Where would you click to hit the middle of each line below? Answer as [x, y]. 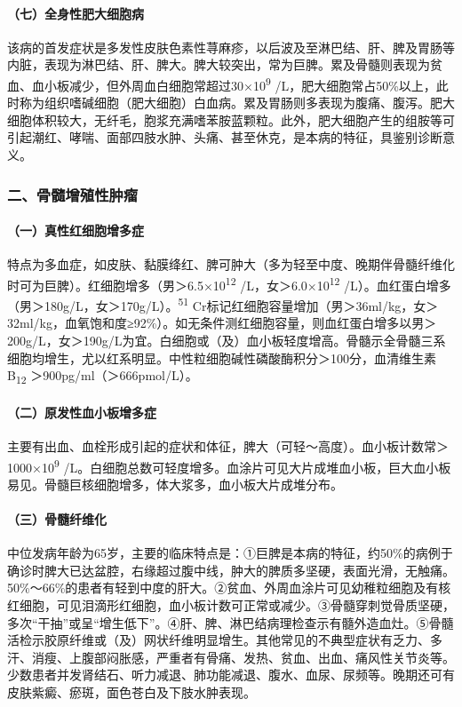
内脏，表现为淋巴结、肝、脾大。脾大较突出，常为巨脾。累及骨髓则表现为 [219, 64]
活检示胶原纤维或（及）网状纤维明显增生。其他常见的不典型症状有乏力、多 [225, 640]
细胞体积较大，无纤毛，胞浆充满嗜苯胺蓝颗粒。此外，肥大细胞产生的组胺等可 [231, 119]
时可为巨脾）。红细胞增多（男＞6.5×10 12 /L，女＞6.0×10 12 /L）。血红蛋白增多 [229, 283]
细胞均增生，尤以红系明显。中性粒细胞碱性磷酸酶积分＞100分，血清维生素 [222, 357]
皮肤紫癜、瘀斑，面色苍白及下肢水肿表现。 [131, 692]
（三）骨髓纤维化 [57, 519]
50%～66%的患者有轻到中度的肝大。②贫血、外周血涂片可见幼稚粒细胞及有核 [229, 588]
